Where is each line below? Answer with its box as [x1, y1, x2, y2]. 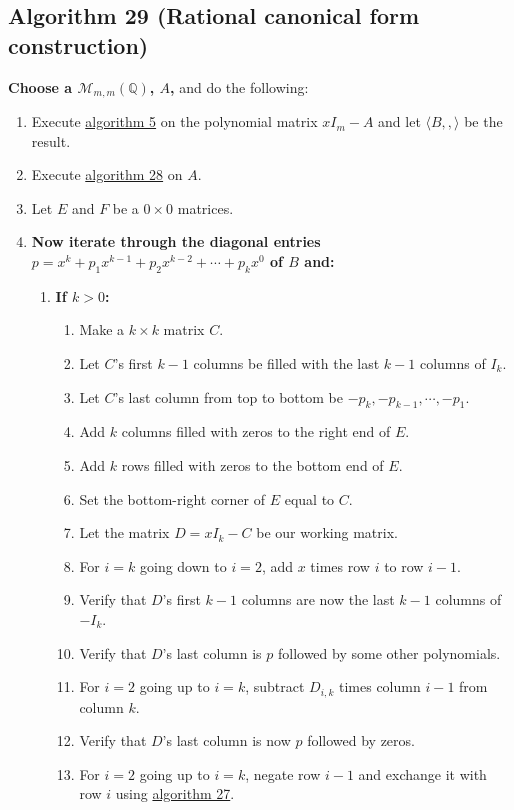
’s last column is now [162, 730, 291, 751]
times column [339, 676, 421, 697]
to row [384, 555, 424, 576]
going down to [139, 555, 227, 576]
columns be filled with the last [193, 353, 380, 373]
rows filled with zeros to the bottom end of [121, 454, 384, 475]
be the [464, 111, 503, 132]
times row [310, 555, 370, 576]
